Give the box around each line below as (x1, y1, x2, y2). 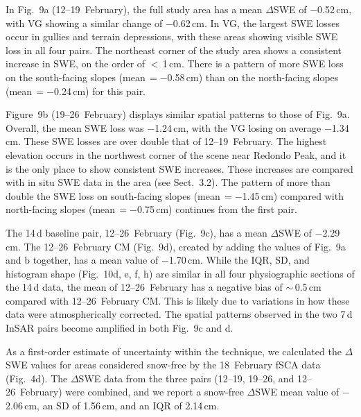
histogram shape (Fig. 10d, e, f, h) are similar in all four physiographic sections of (6, 266, 355, 280)
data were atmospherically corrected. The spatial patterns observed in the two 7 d (6, 307, 353, 321)
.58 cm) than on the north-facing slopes (172, 69, 339, 84)
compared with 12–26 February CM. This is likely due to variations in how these (6, 293, 350, 307)
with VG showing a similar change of (6, 15, 163, 30)
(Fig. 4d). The (6, 371, 68, 385)
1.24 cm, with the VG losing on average (155, 120, 322, 135)
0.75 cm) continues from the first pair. (137, 202, 297, 216)
